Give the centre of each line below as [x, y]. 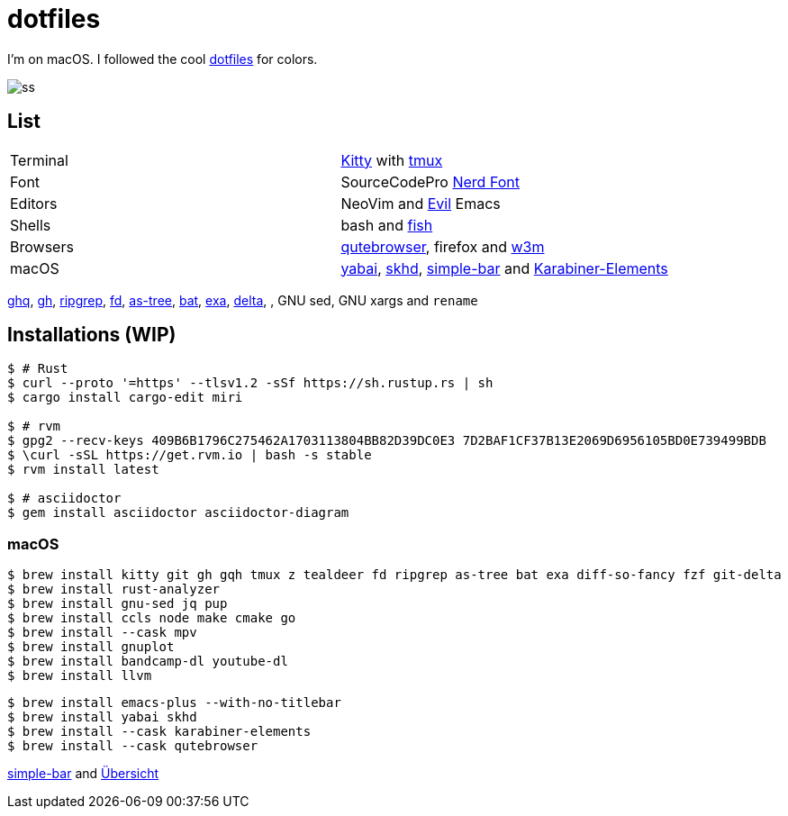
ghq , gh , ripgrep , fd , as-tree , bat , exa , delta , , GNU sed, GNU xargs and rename [243, 300]
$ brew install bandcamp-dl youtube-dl [148, 662]
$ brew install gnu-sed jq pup [118, 604]
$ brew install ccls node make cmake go [152, 618]
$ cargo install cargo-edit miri [125, 398]
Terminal [39, 160]
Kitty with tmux [392, 160]
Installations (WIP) [92, 335]
